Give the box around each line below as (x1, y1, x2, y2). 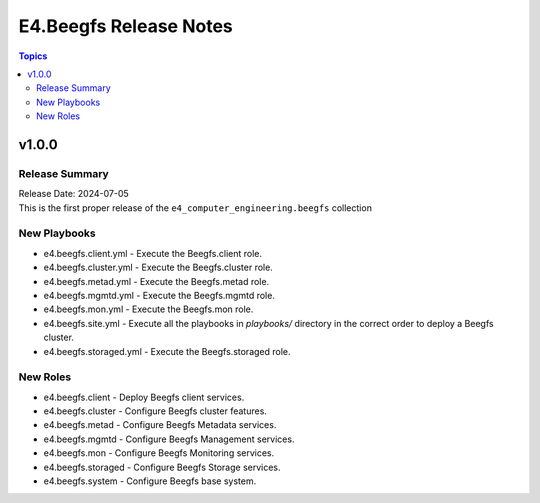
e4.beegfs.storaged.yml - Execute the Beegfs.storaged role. (43, 345, 291, 357)
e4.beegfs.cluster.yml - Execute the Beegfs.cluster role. (43, 261, 274, 274)
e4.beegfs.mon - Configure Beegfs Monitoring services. (43, 447, 275, 459)
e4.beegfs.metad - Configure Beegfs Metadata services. (43, 419, 277, 431)
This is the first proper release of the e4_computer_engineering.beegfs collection (18, 201, 372, 214)
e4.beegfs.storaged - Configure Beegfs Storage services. (43, 461, 281, 473)
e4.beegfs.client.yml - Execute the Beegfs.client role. (43, 247, 262, 259)
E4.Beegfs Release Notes (18, 15, 234, 37)
